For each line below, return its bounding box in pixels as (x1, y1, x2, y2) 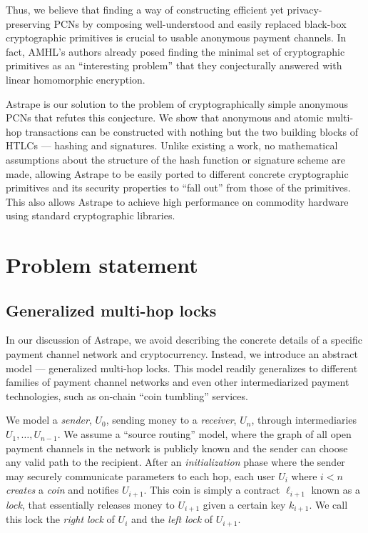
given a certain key (203, 497, 286, 512)
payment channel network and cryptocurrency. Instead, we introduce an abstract (6, 347, 358, 362)
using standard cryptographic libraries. (6, 208, 175, 223)
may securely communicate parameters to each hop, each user (6, 468, 275, 483)
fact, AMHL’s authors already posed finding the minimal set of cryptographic (6, 44, 345, 59)
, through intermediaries (251, 412, 357, 427)
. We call (309, 497, 348, 512)
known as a (311, 482, 360, 497)
